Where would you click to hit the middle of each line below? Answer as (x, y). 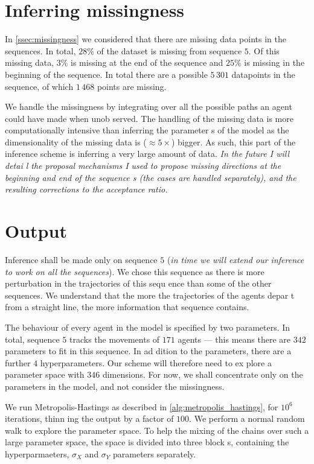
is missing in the (274, 62)
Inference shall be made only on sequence (81, 259)
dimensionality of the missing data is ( (76, 141)
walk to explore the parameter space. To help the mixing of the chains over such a (157, 430)
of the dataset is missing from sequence (169, 50)
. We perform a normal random (247, 418)
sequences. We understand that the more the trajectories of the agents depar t (150, 295)
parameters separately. (155, 453)
